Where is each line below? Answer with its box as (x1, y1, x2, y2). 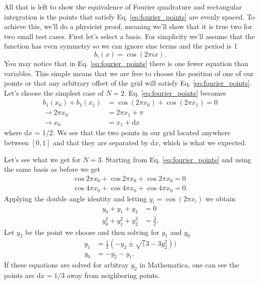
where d (4, 127, 29, 138)
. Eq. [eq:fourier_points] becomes (124, 87, 226, 98)
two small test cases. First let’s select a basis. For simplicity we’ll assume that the (4, 31, 255, 41)
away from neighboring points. (67, 270, 160, 280)
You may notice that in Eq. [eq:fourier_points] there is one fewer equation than (4, 58, 248, 68)
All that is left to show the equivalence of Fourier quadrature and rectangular (4, 2, 242, 12)
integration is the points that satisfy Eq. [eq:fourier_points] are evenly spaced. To (4, 11, 255, 22)
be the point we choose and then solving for (25, 226, 160, 237)
